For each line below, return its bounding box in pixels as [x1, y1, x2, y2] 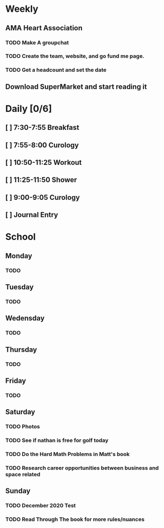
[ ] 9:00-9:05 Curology [5, 193, 80, 202]
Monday [5, 251, 32, 260]
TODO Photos [5, 423, 40, 430]
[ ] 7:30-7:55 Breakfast [5, 123, 80, 132]
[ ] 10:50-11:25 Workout [5, 158, 82, 167]
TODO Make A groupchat [5, 39, 69, 46]
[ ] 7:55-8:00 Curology [5, 141, 79, 149]
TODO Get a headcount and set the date [5, 66, 107, 73]
